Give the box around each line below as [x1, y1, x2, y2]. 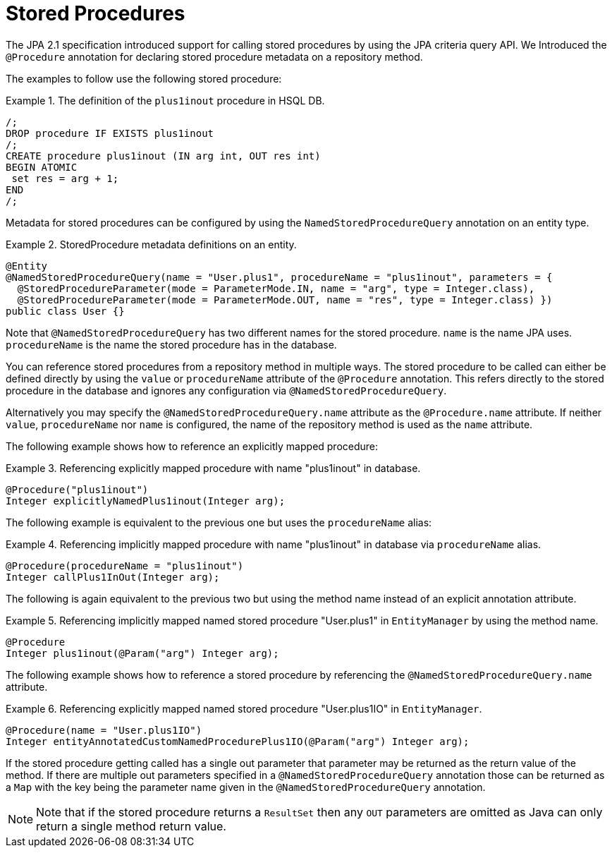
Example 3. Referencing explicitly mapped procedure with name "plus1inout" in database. [6, 461, 421, 474]
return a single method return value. [36, 818, 226, 833]
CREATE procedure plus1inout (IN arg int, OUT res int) [6, 150, 321, 162]
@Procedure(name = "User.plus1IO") [6, 724, 202, 736]
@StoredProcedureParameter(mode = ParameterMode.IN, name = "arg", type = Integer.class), [17, 282, 535, 294]
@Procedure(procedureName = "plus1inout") [6, 559, 244, 571]
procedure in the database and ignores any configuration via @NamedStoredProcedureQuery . [6, 384, 447, 397]
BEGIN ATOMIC [6, 161, 78, 173]
